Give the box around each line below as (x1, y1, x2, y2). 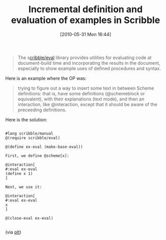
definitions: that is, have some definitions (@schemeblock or (17, 90, 145, 96)
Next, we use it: (5, 184, 42, 190)
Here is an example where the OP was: (5, 75, 87, 81)
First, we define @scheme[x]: (5, 153, 70, 158)
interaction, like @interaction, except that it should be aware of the (17, 101, 157, 108)
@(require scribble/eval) (5, 135, 60, 141)
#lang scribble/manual (5, 131, 53, 136)
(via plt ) (5, 229, 22, 235)
